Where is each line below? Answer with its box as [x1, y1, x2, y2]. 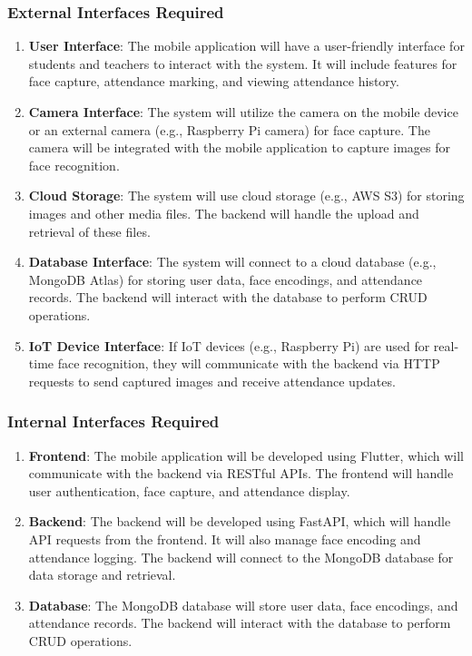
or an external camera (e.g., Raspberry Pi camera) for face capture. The [28, 120, 430, 139]
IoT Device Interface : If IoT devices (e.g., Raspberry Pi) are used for [28, 336, 430, 355]
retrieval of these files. [28, 221, 151, 240]
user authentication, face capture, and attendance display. [28, 481, 350, 500]
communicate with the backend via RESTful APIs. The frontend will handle [28, 464, 454, 483]
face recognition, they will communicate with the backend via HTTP [57, 354, 440, 373]
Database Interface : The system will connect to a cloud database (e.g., [28, 252, 437, 271]
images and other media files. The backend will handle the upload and [28, 203, 419, 222]
